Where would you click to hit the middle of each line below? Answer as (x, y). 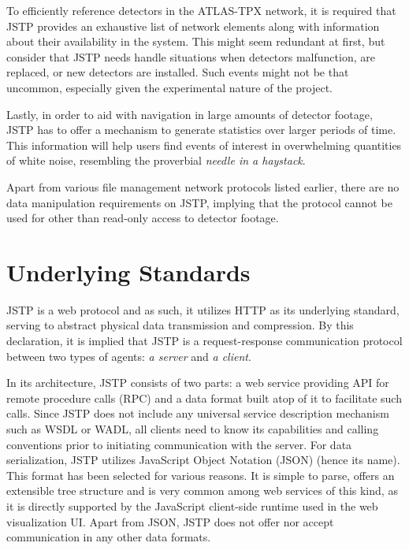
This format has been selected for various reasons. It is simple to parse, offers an (201, 475)
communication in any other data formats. (109, 537)
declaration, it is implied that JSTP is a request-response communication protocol (204, 341)
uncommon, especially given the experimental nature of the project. (169, 87)
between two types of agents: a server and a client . (129, 356)
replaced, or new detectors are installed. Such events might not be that (178, 72)
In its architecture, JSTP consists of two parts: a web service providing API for (198, 383)
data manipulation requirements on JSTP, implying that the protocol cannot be (199, 202)
